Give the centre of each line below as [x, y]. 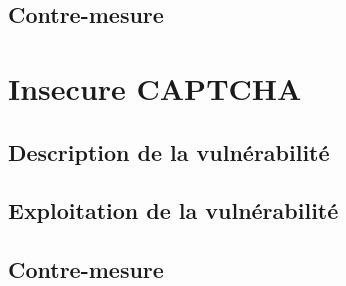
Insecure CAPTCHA [155, 87]
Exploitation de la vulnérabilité [173, 210]
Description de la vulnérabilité [169, 151]
